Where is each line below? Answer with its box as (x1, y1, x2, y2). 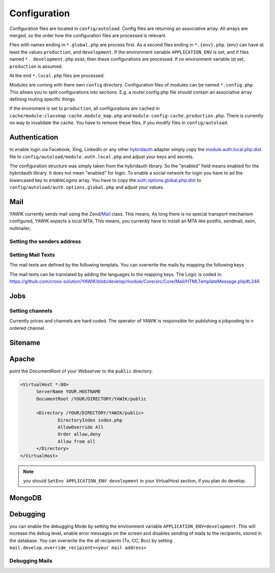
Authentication (9, 133, 59, 142)
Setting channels (9, 307, 53, 314)
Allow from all (58, 438, 96, 444)
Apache (9, 354, 35, 363)
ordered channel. (9, 325, 46, 331)
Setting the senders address (9, 238, 81, 245)
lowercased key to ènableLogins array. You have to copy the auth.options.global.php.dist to (9, 177, 201, 183)
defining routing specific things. (9, 96, 76, 102)
